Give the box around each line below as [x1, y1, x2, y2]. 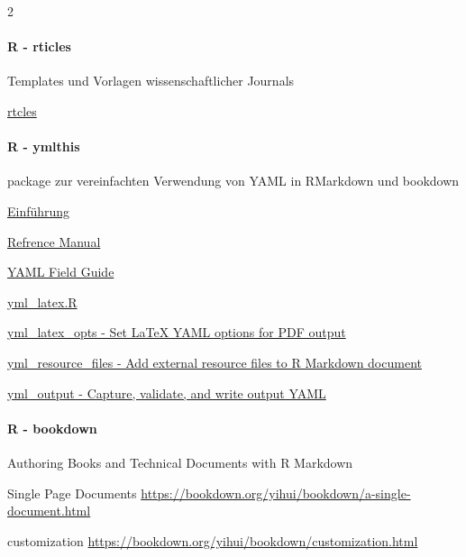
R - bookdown [7, 418, 97, 437]
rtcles [7, 101, 37, 120]
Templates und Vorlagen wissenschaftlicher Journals [7, 71, 295, 90]
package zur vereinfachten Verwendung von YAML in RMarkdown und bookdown [7, 171, 460, 190]
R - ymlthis [7, 137, 80, 156]
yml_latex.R [7, 292, 78, 311]
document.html [7, 501, 91, 520]
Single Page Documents [7, 483, 137, 502]
